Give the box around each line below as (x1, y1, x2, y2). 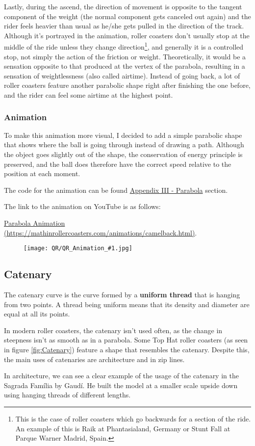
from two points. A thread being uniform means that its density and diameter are (4, 299, 250, 309)
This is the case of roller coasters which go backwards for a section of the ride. (15, 413, 251, 423)
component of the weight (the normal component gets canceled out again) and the (4, 11, 251, 21)
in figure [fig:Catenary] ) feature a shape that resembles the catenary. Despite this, (4, 344, 250, 354)
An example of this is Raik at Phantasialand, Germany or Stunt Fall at (15, 423, 230, 433)
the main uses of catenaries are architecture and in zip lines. (4, 354, 185, 364)
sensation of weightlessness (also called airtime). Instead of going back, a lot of (4, 70, 240, 80)
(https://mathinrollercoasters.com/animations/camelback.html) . (4, 227, 197, 237)
